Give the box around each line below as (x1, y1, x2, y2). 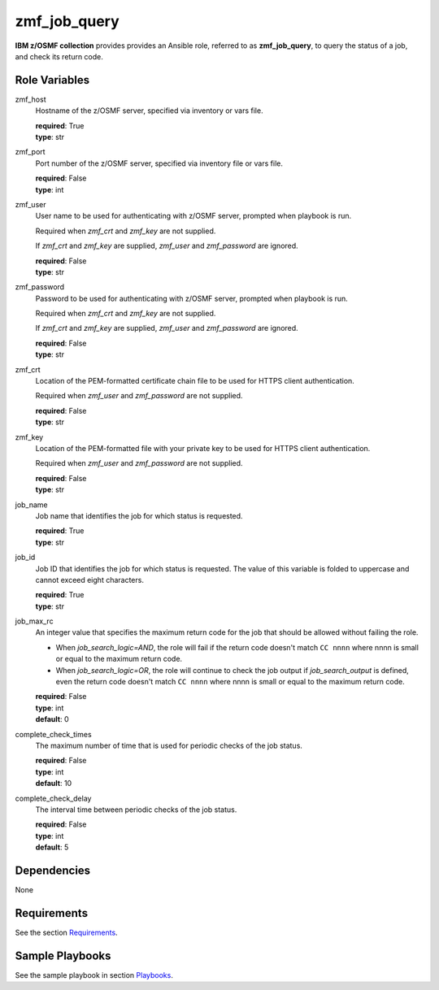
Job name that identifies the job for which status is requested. (35, 510, 243, 520)
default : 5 (35, 842, 69, 853)
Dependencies (15, 863, 91, 877)
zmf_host (15, 94, 46, 104)
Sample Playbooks (15, 949, 111, 962)
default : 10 (35, 779, 72, 788)
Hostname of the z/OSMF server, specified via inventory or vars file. (35, 106, 263, 115)
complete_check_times (15, 729, 93, 739)
